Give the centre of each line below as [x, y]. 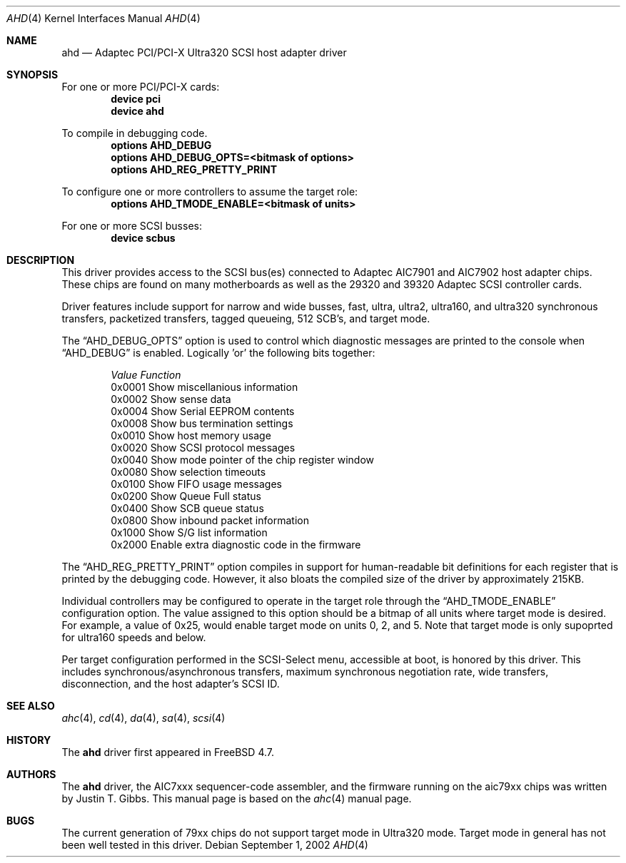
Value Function [146, 375]
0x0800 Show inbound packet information [210, 520]
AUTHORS [31, 774]
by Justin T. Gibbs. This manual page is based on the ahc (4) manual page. [237, 798]
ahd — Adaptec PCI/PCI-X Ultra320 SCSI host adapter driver [204, 52]
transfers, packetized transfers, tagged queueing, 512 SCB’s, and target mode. [246, 318]
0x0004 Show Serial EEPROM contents [203, 411]
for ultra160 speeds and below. [134, 637]
